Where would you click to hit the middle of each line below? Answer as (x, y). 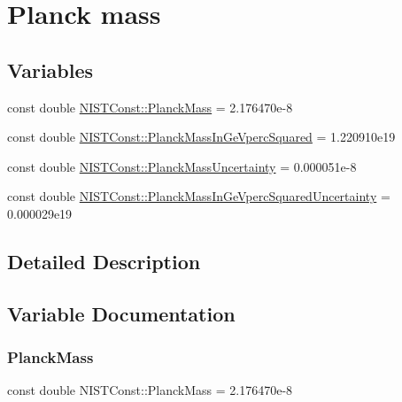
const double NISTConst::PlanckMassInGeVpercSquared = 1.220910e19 (201, 137)
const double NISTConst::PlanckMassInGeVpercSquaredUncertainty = (199, 196)
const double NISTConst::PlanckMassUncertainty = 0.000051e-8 (182, 166)
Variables (50, 70)
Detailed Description (104, 261)
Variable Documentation (121, 313)
